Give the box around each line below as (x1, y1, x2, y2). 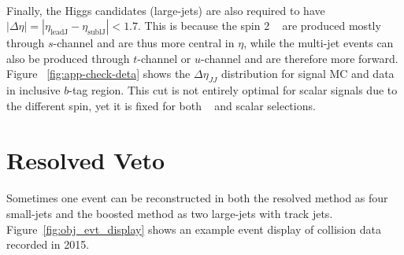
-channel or (137, 50, 191, 66)
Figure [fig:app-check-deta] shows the (6, 65, 191, 82)
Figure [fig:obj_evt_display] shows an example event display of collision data (6, 220, 381, 237)
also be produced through (6, 50, 130, 66)
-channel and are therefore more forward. (201, 50, 398, 66)
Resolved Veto (6, 143, 165, 176)
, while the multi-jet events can (243, 35, 394, 51)
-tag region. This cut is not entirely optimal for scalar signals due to (69, 82, 398, 98)
